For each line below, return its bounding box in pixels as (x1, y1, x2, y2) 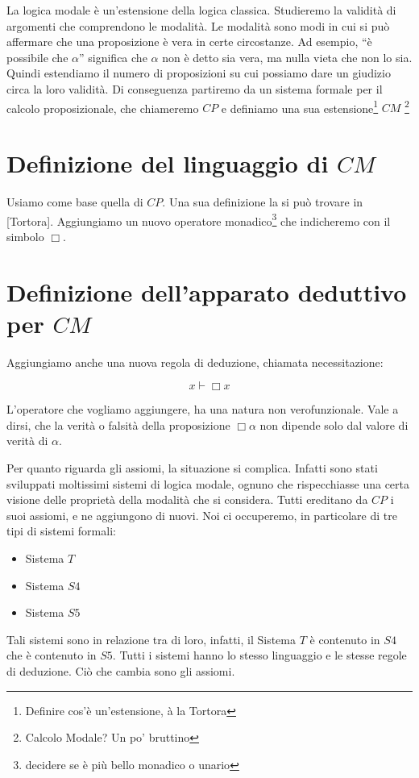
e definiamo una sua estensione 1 (221, 97, 379, 116)
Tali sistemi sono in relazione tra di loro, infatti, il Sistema (6, 630, 296, 647)
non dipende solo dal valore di (259, 416, 409, 433)
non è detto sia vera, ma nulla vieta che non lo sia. (162, 48, 413, 65)
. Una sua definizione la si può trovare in (162, 193, 363, 210)
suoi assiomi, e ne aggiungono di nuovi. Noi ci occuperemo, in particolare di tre (6, 506, 397, 523)
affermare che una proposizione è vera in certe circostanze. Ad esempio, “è (6, 33, 372, 50)
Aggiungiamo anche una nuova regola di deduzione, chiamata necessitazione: (6, 353, 384, 370)
